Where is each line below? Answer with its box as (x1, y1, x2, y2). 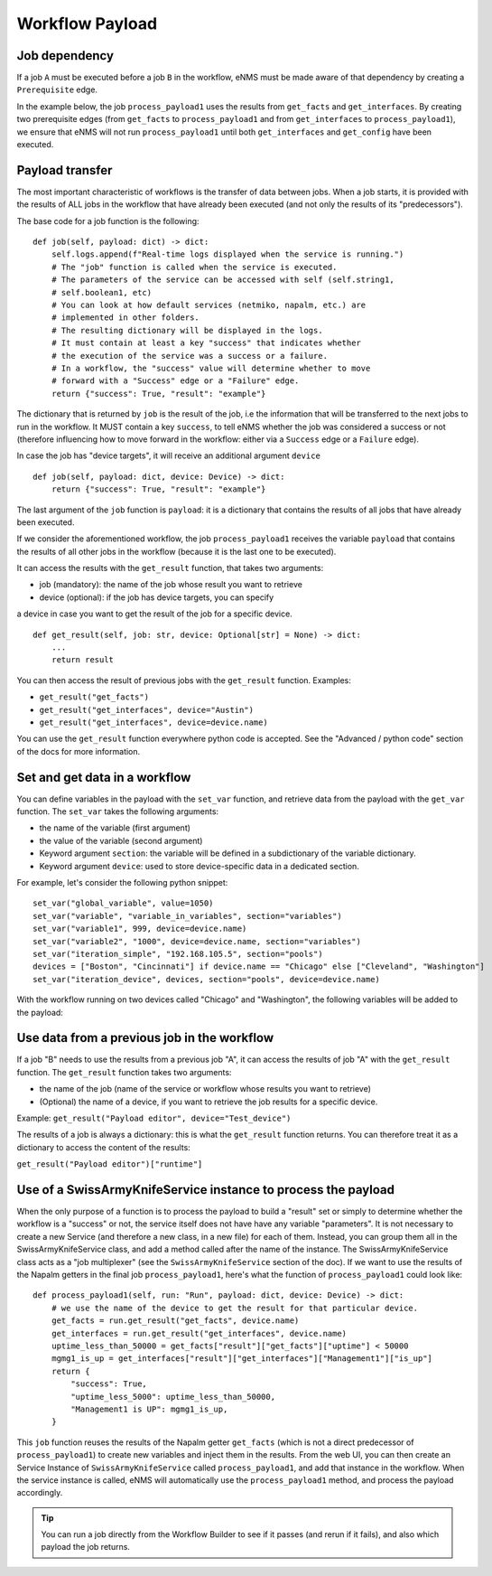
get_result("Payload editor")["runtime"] (16, 1159, 203, 1169)
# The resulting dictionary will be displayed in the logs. (51, 325, 324, 335)
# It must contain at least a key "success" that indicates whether (51, 338, 361, 348)
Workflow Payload (16, 14, 158, 33)
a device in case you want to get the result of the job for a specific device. (16, 608, 292, 619)
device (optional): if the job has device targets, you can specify (39, 592, 274, 603)
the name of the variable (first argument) (39, 822, 191, 833)
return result (51, 655, 115, 665)
